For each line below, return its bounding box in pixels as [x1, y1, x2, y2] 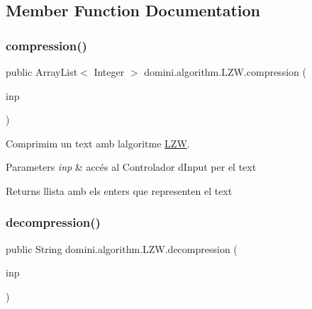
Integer [94, 64, 125, 79]
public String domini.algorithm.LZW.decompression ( [6, 241, 238, 256]
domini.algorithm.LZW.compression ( [144, 64, 306, 79]
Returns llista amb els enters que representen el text [6, 183, 233, 198]
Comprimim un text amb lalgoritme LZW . [6, 135, 190, 150]
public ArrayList [6, 64, 78, 79]
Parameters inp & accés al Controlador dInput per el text [6, 159, 257, 174]
